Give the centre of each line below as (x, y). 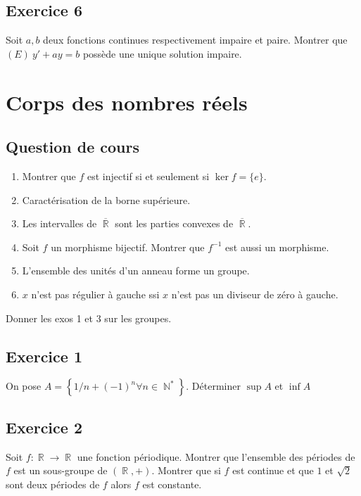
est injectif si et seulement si (148, 176)
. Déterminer (213, 386)
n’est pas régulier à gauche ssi (95, 294)
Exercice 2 (44, 427)
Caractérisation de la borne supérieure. (106, 199)
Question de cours (73, 147)
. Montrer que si (186, 470)
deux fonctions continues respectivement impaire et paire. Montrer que (195, 40)
